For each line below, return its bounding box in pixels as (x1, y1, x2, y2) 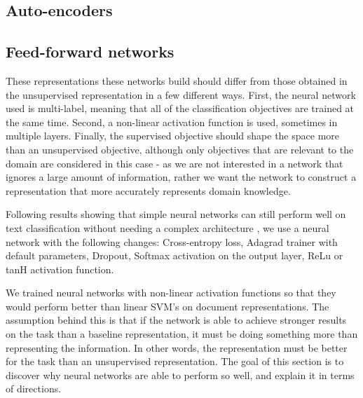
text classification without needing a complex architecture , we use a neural (6, 220, 329, 235)
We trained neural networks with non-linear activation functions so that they (6, 285, 336, 300)
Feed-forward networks (6, 41, 174, 62)
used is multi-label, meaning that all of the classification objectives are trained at (6, 101, 355, 116)
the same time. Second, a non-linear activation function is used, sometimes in (6, 114, 338, 129)
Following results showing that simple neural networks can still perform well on (6, 207, 346, 221)
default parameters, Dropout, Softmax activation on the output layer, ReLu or (6, 248, 343, 263)
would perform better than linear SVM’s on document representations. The (6, 298, 329, 313)
